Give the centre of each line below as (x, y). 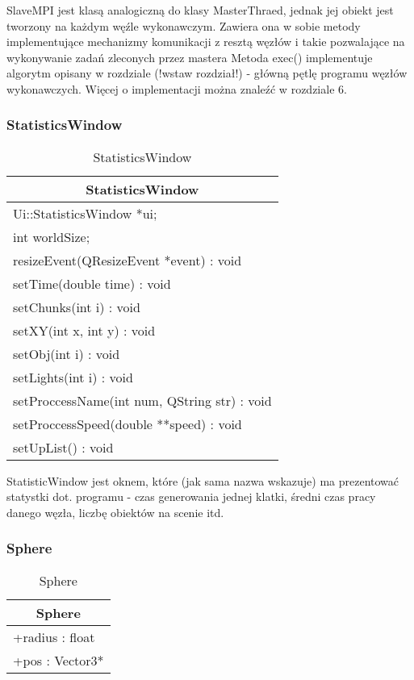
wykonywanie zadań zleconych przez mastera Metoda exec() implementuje (190, 57)
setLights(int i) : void (73, 377)
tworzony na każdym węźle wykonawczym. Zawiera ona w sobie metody (184, 25)
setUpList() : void (63, 447)
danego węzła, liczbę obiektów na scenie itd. (115, 512)
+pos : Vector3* (59, 660)
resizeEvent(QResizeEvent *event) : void (128, 260)
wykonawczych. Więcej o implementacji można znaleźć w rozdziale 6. (177, 88)
